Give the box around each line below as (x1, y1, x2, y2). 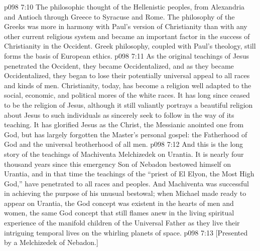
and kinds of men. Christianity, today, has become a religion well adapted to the (4, 80, 251, 90)
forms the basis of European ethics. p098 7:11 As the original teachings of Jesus (4, 50, 249, 61)
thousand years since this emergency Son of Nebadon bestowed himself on (4, 158, 231, 169)
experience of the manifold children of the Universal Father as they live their (4, 217, 240, 228)
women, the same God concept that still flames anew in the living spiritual (4, 207, 234, 218)
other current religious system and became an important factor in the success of (4, 31, 250, 41)
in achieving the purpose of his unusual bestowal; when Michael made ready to (4, 188, 246, 198)
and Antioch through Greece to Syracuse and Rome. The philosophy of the (4, 11, 235, 22)
